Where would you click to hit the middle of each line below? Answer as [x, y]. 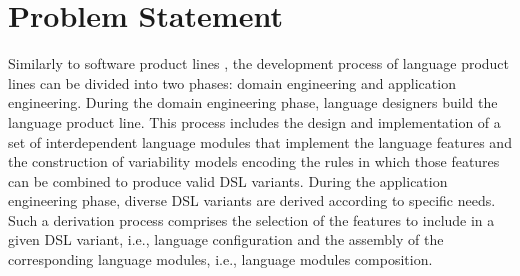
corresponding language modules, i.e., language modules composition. [220, 259]
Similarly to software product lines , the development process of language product [259, 63]
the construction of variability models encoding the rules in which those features [254, 161]
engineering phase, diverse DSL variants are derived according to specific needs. [252, 200]
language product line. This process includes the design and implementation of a [254, 121]
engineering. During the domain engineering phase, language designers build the [253, 102]
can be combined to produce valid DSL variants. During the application [228, 180]
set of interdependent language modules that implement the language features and [260, 141]
